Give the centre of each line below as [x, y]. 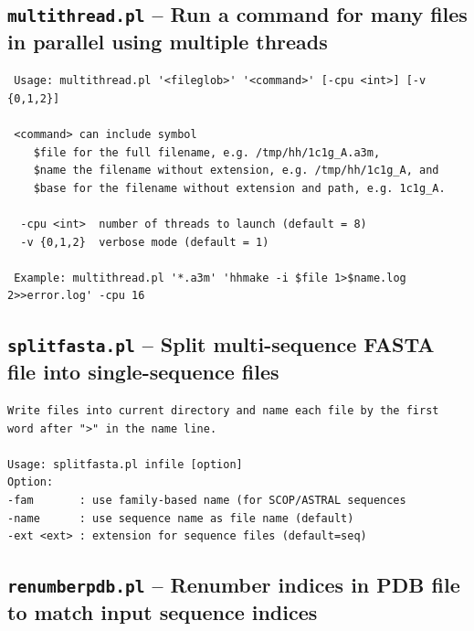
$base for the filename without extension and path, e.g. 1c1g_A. [239, 188]
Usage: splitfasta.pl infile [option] [125, 464]
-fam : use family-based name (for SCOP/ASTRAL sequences [207, 501]
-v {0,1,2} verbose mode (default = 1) [145, 242]
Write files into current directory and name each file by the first [223, 411]
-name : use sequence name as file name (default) [181, 518]
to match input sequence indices [163, 612]
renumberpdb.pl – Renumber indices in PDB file [234, 585]
